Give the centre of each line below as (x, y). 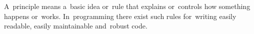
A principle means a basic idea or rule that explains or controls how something (127, 6)
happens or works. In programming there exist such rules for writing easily (120, 16)
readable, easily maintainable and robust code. (76, 26)
